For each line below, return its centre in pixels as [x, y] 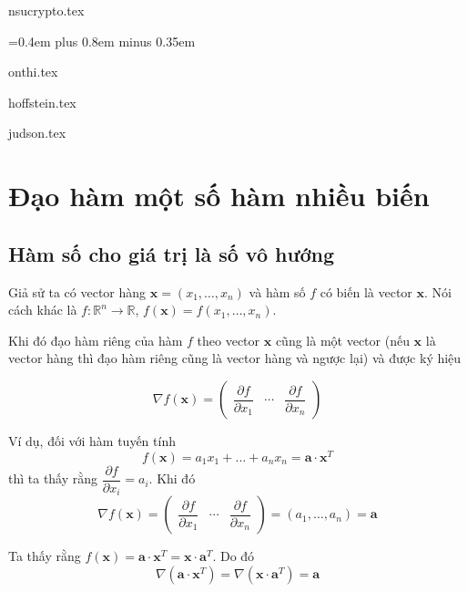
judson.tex [37, 133]
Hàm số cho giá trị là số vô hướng [172, 253]
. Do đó [234, 556]
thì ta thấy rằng [53, 478]
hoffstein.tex [42, 102]
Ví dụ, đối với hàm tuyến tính [92, 440]
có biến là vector [366, 291]
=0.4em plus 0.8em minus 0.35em [102, 41]
